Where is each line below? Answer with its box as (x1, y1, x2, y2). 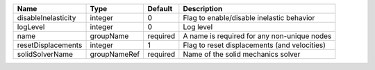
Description (183, 4, 223, 13)
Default (147, 4, 173, 13)
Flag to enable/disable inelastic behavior (183, 13, 315, 22)
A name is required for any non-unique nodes (183, 31, 332, 41)
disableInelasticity (17, 13, 76, 22)
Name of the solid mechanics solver (183, 49, 301, 59)
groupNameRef (90, 49, 140, 59)
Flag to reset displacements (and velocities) (183, 40, 326, 50)
